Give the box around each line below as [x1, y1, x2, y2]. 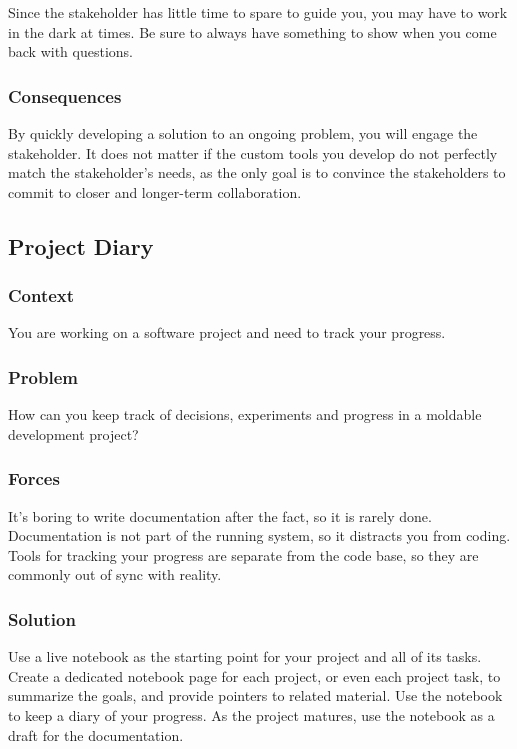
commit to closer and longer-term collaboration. [8, 181, 302, 202]
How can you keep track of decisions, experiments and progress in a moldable [8, 404, 482, 425]
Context [8, 283, 75, 308]
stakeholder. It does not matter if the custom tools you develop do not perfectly [8, 142, 498, 163]
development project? [8, 423, 139, 444]
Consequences [8, 83, 122, 108]
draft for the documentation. [8, 724, 184, 745]
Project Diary [8, 230, 154, 261]
